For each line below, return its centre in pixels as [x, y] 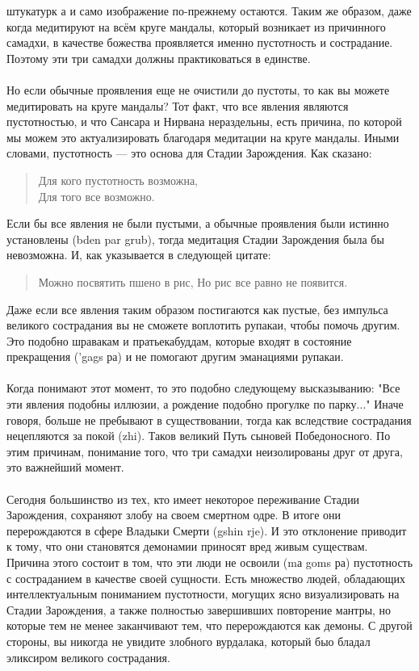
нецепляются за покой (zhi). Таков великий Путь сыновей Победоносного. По [199, 436]
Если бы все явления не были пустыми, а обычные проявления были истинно [198, 223]
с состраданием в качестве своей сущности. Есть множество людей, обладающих [206, 578]
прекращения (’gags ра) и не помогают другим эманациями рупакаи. [175, 356]
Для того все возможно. [96, 196]
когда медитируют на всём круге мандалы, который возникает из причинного [196, 26]
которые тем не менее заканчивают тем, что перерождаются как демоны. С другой [209, 625]
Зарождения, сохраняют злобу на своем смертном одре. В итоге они [174, 515]
